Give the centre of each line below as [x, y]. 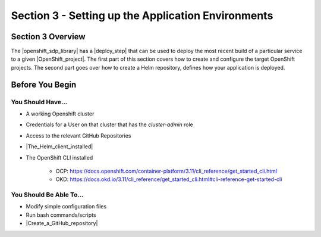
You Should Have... [39, 102]
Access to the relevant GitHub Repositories [78, 135]
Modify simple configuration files [66, 207]
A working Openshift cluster [60, 114]
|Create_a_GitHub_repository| [62, 223]
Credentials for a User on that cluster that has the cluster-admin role [109, 124]
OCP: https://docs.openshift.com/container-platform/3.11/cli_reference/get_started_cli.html [166, 171]
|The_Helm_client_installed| [59, 146]
